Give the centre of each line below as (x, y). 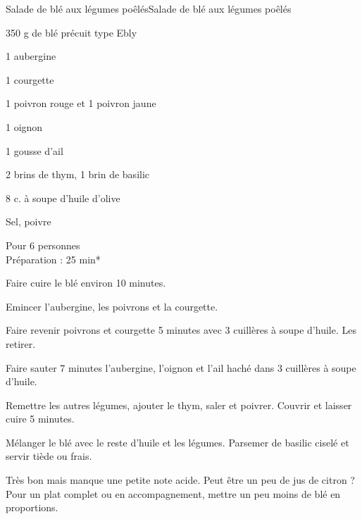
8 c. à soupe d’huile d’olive (63, 198)
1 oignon (24, 126)
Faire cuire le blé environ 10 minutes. (86, 283)
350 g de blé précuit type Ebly (71, 32)
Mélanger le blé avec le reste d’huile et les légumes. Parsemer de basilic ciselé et (177, 442)
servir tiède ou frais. (49, 456)
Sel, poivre (29, 221)
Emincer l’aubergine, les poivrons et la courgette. (112, 306)
